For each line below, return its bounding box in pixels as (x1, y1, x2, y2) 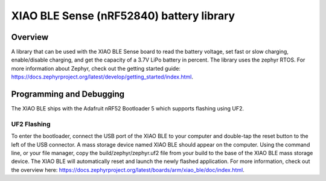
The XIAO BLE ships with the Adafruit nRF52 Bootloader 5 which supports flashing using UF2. (11, 105, 245, 112)
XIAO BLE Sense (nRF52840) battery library (11, 9, 235, 22)
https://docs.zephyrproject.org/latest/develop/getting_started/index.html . (11, 73, 193, 81)
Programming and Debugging (11, 89, 125, 100)
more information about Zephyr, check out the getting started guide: (11, 65, 181, 72)
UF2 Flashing (11, 119, 51, 128)
